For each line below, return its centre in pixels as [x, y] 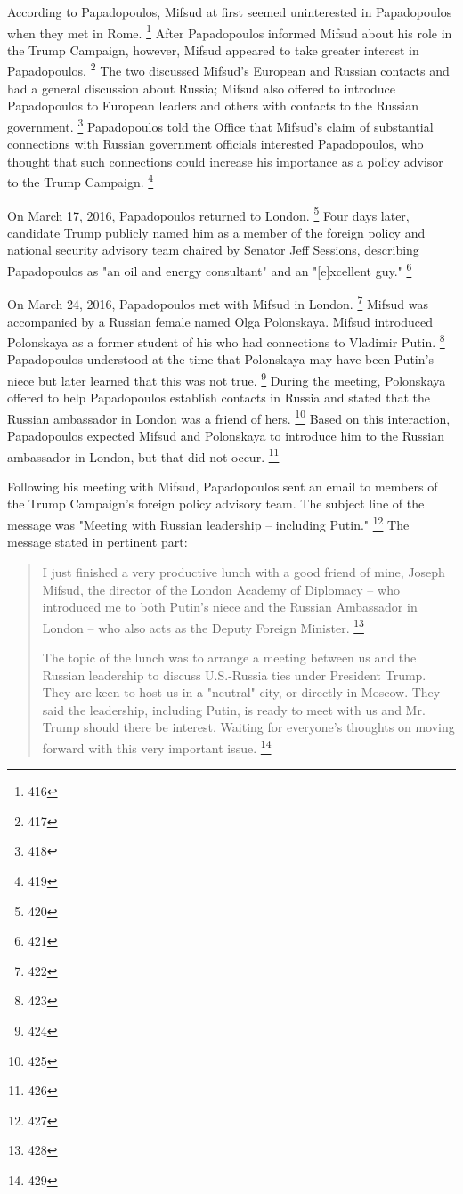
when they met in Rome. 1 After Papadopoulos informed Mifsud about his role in [230, 31]
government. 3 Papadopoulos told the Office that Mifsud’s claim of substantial [220, 125]
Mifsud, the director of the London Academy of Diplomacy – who [221, 589]
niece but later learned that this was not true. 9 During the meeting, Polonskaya [227, 378]
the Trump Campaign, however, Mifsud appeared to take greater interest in [213, 49]
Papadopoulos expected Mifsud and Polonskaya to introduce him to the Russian [226, 436]
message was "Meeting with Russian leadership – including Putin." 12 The [208, 523]
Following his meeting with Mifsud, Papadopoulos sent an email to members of [223, 486]
